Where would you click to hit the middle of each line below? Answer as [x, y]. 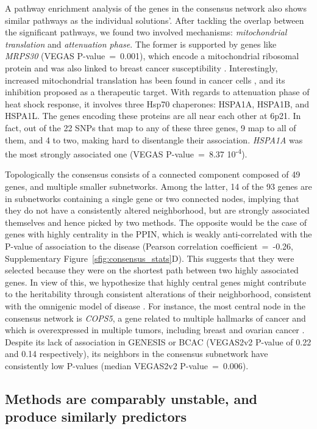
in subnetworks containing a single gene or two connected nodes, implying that [152, 198]
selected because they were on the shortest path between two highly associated [152, 270]
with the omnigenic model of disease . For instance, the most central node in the [155, 305]
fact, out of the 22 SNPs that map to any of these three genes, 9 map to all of [151, 127]
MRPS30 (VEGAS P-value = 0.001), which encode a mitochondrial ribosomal [152, 56]
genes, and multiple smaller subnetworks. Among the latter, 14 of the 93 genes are [158, 186]
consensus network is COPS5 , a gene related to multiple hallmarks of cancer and [155, 318]
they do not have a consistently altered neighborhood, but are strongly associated [157, 210]
